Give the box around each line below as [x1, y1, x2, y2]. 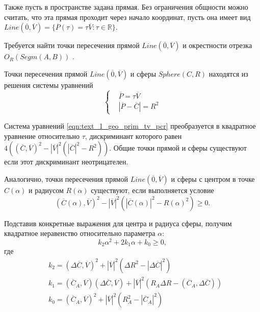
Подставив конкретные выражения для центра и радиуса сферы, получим [4, 218, 232, 228]
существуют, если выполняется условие [91, 184, 214, 195]
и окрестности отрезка [183, 40, 252, 51]
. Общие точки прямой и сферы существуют [109, 142, 247, 153]
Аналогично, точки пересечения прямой [4, 173, 128, 184]
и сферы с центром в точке [171, 173, 255, 184]
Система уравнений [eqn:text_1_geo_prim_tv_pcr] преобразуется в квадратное [4, 121, 256, 131]
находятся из [209, 68, 248, 79]
